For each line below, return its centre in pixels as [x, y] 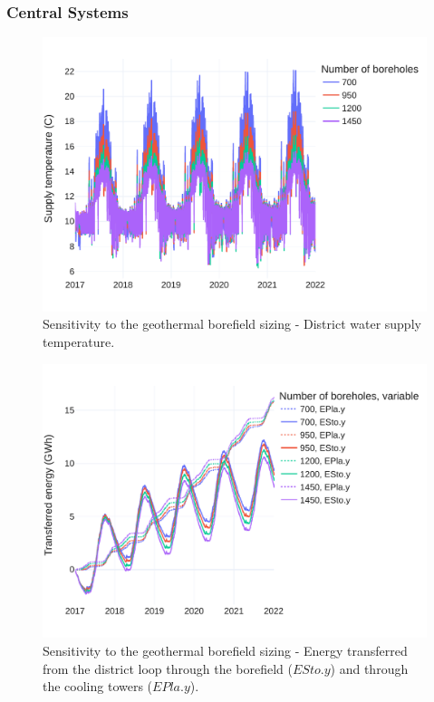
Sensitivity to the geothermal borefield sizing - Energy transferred [225, 650]
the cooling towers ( [98, 686]
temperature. [79, 342]
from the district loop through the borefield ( [168, 668]
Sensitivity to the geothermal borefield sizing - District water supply [232, 324]
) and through [369, 668]
